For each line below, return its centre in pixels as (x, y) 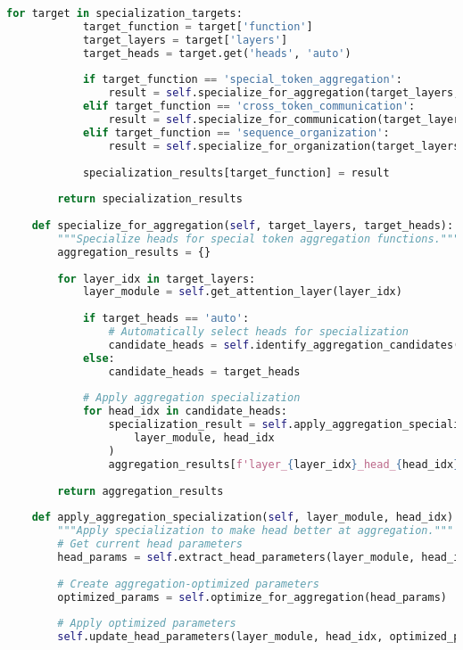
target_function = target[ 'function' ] (198, 26)
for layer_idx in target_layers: (157, 279)
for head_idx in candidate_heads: (185, 411)
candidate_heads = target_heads (204, 371)
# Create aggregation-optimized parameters (188, 584)
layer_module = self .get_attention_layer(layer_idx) (242, 292)
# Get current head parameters (150, 544)
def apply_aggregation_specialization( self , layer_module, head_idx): (246, 518)
